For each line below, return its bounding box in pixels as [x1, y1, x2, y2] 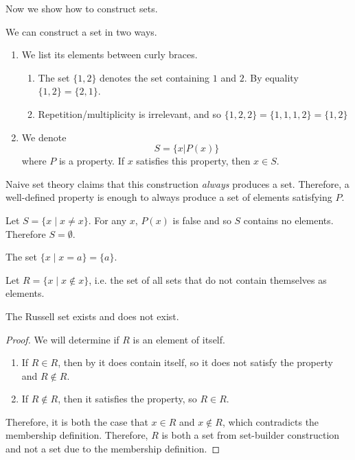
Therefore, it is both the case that [5, 414, 148, 428]
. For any [88, 213, 127, 227]
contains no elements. [243, 213, 334, 227]
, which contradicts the [222, 414, 319, 428]
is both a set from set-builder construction [161, 428, 340, 442]
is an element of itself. [133, 332, 225, 346]
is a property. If [58, 154, 125, 168]
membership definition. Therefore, [5, 428, 148, 442]
